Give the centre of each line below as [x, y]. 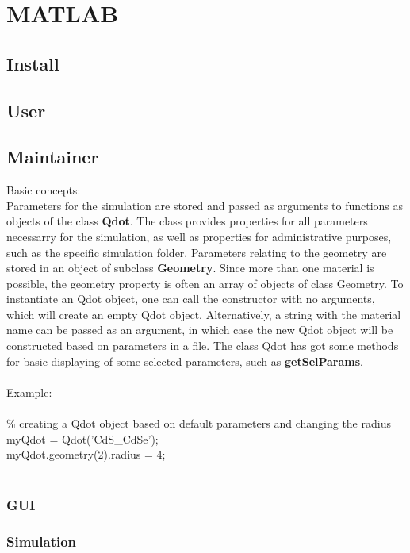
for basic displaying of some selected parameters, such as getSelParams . [185, 361]
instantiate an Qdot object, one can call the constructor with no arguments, [191, 299]
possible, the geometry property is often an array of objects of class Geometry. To [205, 283]
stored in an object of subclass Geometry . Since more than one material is [190, 268]
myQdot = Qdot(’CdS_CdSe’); [82, 438]
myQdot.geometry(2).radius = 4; [86, 454]
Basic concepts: [44, 190]
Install [33, 63]
